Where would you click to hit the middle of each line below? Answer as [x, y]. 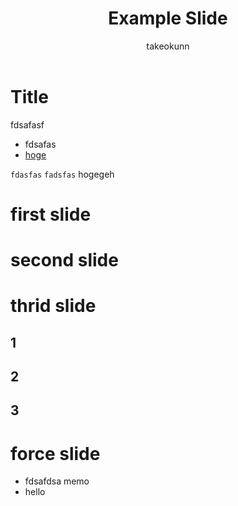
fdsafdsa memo [57, 481]
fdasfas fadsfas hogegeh [62, 174]
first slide [51, 214]
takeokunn [168, 46]
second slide [64, 260]
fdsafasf [27, 124]
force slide [55, 453]
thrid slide [53, 306]
